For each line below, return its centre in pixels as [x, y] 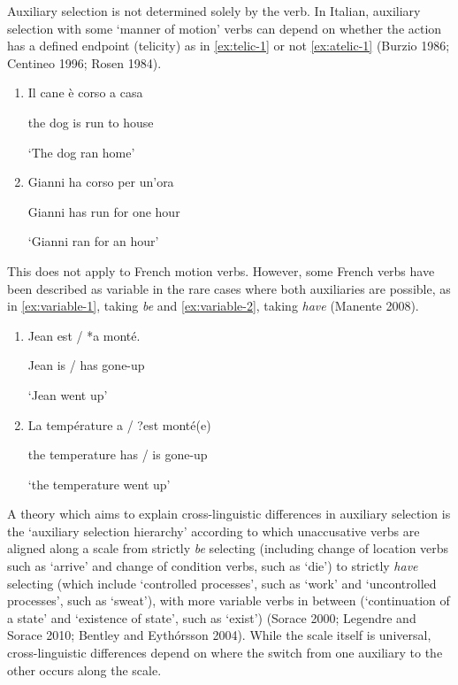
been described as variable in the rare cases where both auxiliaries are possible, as [229, 288]
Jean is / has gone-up [86, 365]
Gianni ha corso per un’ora [101, 182]
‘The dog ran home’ [81, 152]
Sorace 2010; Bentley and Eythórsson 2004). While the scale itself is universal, [219, 635]
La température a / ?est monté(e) [119, 424]
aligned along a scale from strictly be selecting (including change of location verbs [228, 548]
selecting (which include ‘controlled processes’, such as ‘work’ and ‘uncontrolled [222, 583]
